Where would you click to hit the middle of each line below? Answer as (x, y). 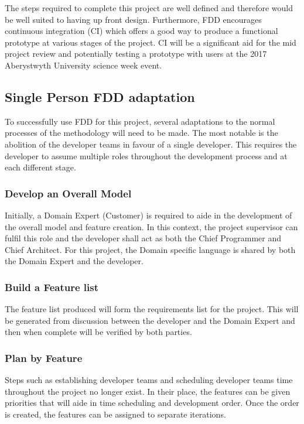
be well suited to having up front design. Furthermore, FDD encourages (133, 19)
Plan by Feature (44, 358)
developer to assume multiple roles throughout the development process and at (146, 155)
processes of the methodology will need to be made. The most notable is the (141, 133)
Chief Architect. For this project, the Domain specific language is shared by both (150, 249)
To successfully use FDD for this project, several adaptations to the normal (140, 121)
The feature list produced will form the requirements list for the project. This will (152, 309)
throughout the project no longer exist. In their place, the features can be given (148, 391)
